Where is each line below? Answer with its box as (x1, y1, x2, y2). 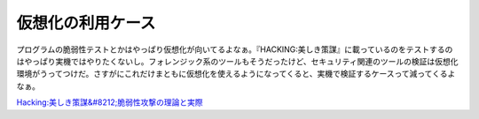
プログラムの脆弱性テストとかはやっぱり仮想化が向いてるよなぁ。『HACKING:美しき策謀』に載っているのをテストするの (16, 44, 453, 55)
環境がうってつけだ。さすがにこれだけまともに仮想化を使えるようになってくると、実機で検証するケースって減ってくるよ (16, 69, 456, 79)
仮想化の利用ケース (16, 13, 156, 33)
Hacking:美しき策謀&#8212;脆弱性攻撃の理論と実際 (16, 97, 203, 108)
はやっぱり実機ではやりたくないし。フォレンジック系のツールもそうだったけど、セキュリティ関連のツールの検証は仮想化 (16, 56, 459, 66)
